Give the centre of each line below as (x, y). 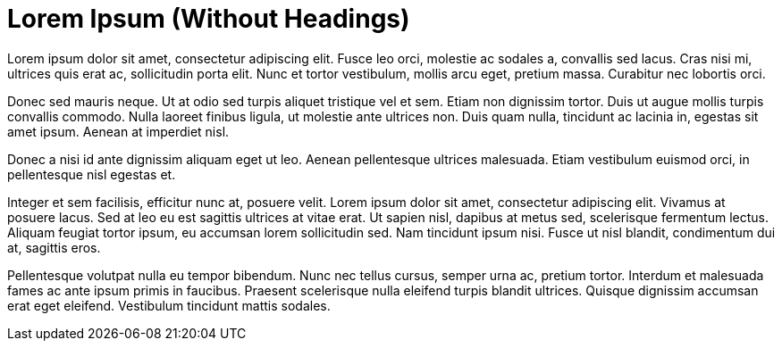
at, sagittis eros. (54, 247)
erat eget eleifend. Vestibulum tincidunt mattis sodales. (169, 305)
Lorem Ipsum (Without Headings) (209, 19)
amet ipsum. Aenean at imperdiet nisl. (118, 131)
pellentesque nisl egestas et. (92, 174)
